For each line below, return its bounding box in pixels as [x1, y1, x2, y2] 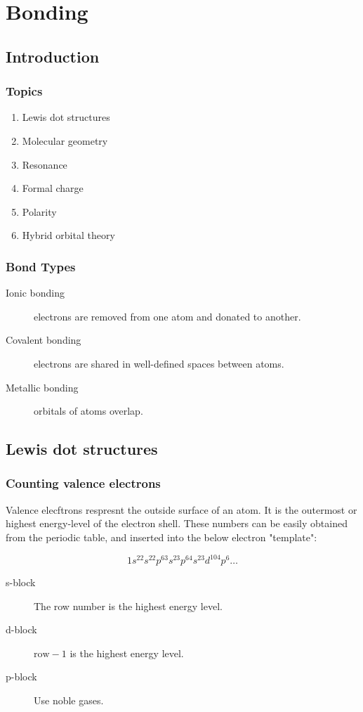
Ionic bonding [6, 285, 65, 300]
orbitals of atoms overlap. [34, 403, 143, 418]
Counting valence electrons [6, 474, 161, 492]
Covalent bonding [6, 332, 81, 347]
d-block [6, 622, 37, 637]
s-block [6, 575, 36, 589]
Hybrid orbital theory [22, 228, 115, 242]
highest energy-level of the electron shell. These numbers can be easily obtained [6, 516, 348, 531]
